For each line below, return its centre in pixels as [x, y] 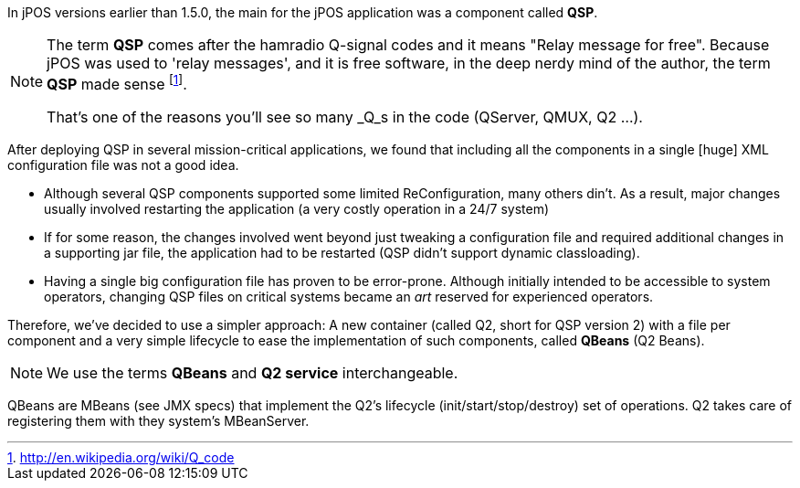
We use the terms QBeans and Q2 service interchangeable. [253, 373]
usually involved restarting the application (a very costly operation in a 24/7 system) [297, 209]
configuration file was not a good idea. [123, 165]
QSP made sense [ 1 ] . [117, 83]
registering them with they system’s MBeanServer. [158, 421]
